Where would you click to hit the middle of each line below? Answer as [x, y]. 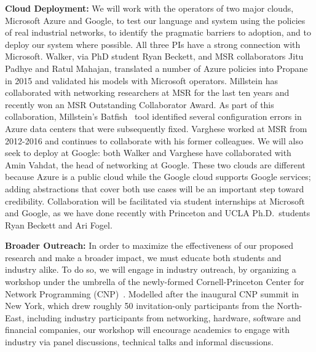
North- [290, 306]
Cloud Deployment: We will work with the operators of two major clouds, [149, 8]
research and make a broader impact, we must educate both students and [143, 257]
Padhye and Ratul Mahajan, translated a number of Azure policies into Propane [156, 68]
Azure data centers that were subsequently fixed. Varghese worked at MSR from [156, 128]
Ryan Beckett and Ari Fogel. [59, 225]
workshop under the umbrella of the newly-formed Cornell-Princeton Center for [155, 282]
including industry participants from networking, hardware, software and [164, 317]
